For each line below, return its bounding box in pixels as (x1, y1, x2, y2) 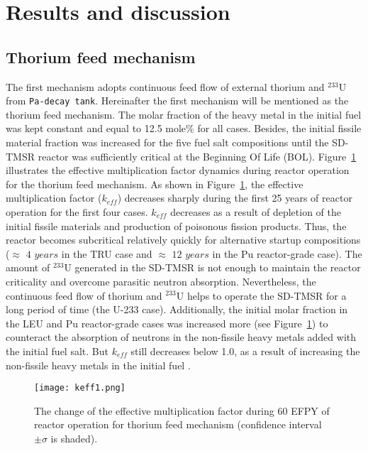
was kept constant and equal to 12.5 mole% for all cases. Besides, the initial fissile (6, 121, 362, 136)
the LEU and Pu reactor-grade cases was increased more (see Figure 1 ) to (6, 315, 328, 330)
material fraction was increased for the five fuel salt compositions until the (6, 135, 329, 150)
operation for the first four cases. (6, 204, 148, 219)
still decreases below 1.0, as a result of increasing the (130, 343, 360, 358)
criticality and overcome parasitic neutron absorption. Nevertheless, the (6, 273, 316, 288)
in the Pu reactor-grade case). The (212, 246, 362, 261)
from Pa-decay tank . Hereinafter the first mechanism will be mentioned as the (6, 93, 349, 108)
